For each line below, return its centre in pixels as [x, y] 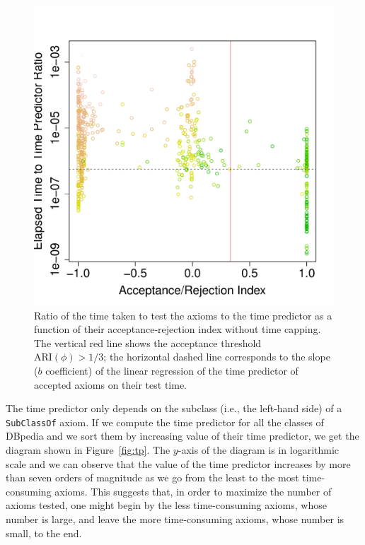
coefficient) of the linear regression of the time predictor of [172, 370]
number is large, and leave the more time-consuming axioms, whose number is [175, 518]
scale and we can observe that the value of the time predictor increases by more [178, 463]
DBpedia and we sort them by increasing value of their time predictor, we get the [182, 436]
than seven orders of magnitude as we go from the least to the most [152, 477]
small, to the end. [44, 533]
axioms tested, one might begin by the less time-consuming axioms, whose [166, 505]
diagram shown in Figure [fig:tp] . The [88, 450]
